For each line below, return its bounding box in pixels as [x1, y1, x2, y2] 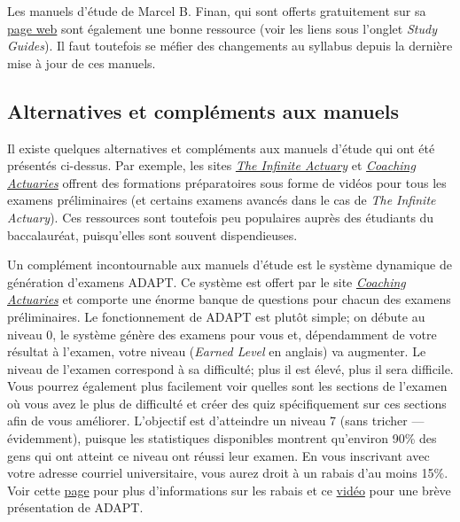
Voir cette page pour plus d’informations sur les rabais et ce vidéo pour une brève [7, 480, 451, 499]
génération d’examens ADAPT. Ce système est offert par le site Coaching [7, 272, 406, 291]
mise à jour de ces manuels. [7, 53, 156, 72]
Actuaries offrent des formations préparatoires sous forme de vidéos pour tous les [7, 173, 447, 191]
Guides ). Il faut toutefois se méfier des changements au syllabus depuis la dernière [7, 36, 453, 55]
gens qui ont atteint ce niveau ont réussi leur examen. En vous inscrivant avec [7, 446, 430, 464]
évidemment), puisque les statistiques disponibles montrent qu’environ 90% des [7, 429, 437, 448]
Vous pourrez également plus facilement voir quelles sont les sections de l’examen [7, 377, 448, 395]
